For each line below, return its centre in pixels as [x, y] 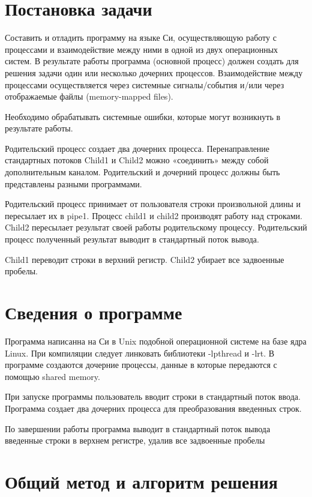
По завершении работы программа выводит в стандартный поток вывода [138, 428]
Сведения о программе [94, 312]
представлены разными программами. [73, 183]
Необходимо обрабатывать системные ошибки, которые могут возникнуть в [143, 116]
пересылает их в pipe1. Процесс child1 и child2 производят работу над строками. [154, 215]
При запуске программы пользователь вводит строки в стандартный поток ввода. [153, 396]
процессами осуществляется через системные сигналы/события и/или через [145, 84]
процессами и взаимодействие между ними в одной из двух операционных [142, 49]
